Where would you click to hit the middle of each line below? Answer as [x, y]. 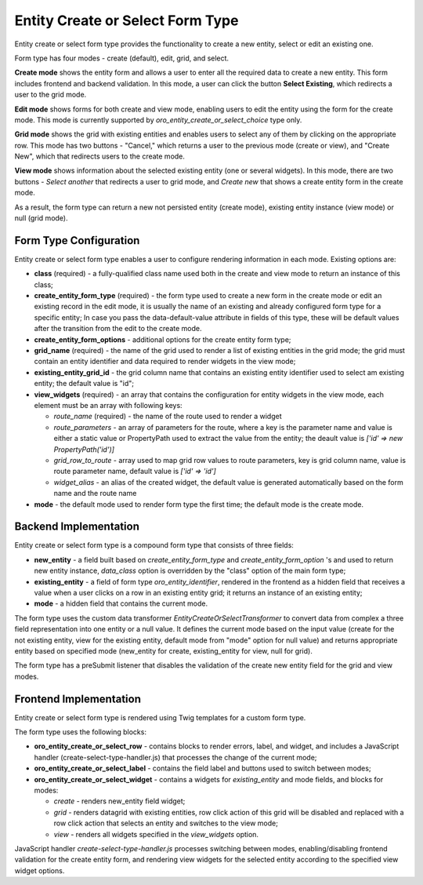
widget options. [40, 870]
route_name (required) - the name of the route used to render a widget [168, 417]
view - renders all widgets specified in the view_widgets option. [156, 834]
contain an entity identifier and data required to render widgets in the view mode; [165, 362]
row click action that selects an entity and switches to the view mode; [166, 823]
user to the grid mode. [51, 95]
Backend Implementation [77, 527]
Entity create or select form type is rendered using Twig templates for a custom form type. [160, 717]
